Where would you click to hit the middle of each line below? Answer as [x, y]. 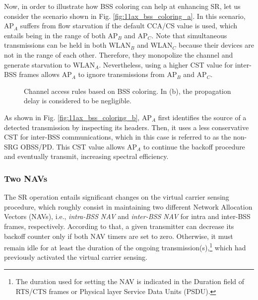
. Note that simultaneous [189, 35]
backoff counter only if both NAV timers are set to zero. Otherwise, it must [119, 236]
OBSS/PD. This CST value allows [73, 146]
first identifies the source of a [202, 117]
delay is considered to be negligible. [78, 101]
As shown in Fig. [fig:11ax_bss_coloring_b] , [72, 117]
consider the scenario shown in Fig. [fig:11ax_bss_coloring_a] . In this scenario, [125, 16]
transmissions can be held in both [55, 45]
